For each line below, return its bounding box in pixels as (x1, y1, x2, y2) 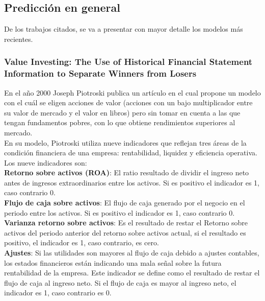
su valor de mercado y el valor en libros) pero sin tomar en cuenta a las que (4, 107, 241, 118)
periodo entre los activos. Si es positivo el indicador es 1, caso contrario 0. (4, 207, 235, 218)
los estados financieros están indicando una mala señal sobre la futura (4, 257, 222, 268)
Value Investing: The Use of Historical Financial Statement (4, 55, 253, 68)
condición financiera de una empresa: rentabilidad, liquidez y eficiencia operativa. (4, 147, 257, 158)
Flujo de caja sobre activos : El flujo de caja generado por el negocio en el (4, 197, 245, 208)
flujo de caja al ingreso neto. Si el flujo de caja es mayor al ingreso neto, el (4, 277, 236, 288)
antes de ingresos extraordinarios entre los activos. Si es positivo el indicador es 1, (4, 177, 260, 188)
